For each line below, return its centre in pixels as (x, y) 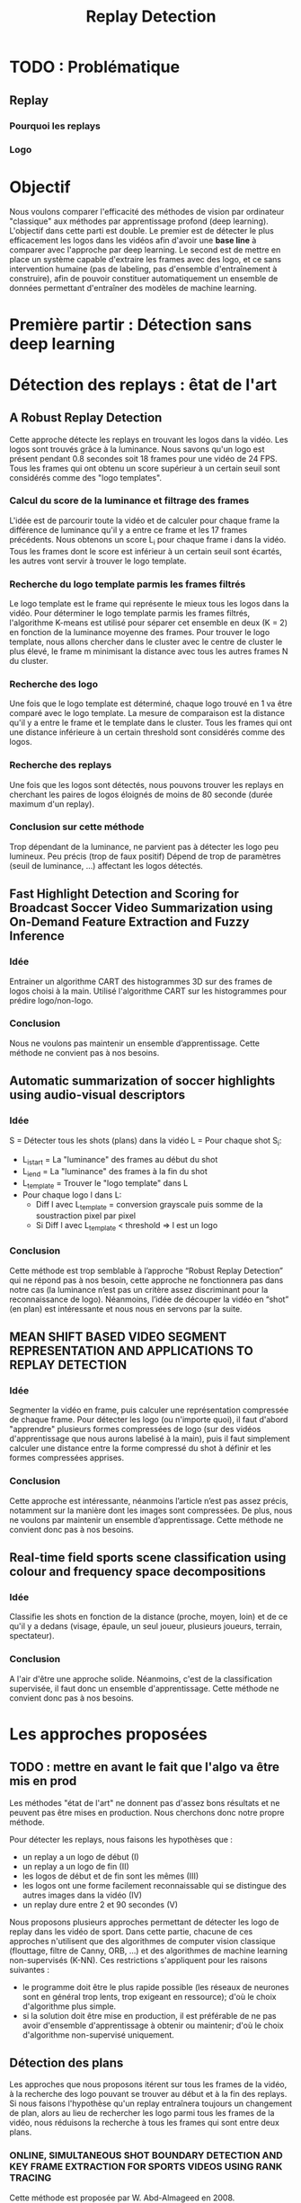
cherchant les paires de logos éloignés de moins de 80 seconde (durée (141, 794)
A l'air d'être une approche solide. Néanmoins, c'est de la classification (141, 1678)
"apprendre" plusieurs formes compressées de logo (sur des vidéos (135, 1429)
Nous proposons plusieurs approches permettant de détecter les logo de (144, 1922)
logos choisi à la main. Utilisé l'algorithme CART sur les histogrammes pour (148, 991)
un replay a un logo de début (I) (80, 1856)
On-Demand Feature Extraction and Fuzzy (129, 922)
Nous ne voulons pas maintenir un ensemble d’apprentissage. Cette (135, 1043)
